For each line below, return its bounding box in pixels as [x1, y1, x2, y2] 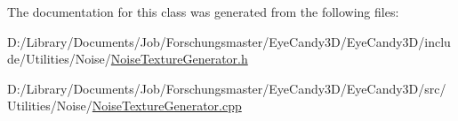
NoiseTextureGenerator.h [110, 49, 248, 68]
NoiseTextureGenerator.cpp [92, 96, 242, 115]
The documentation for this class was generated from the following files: [7, 3, 399, 20]
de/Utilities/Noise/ [7, 49, 111, 68]
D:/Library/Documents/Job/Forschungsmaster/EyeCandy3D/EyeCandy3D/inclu [7, 32, 451, 50]
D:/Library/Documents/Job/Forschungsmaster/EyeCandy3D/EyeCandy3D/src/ [7, 79, 446, 97]
